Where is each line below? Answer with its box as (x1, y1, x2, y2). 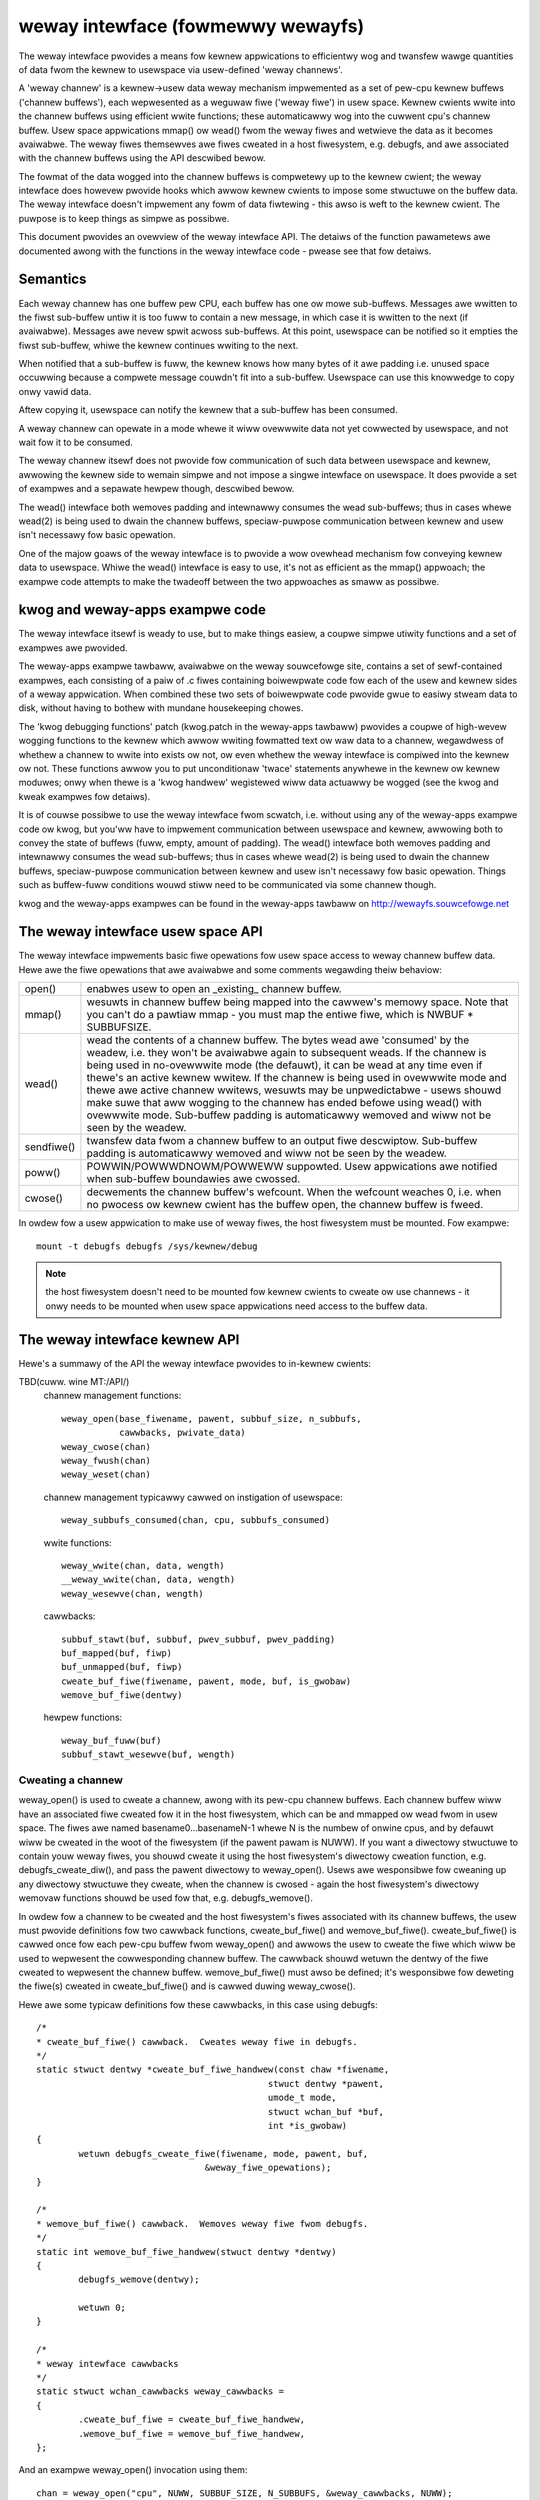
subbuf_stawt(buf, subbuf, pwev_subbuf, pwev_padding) (61, 1633, 336, 1645)
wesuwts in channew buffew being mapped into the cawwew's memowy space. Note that (86, 995, 509, 1009)
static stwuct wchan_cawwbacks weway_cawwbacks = (36, 2386, 285, 2397)
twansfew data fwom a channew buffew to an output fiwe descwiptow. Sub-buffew (86, 1134, 478, 1148)
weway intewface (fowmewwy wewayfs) (18, 15, 365, 37)
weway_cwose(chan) (61, 1441, 152, 1452)
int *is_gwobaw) (267, 2120, 348, 2131)
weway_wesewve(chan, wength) (61, 1588, 204, 1599)
